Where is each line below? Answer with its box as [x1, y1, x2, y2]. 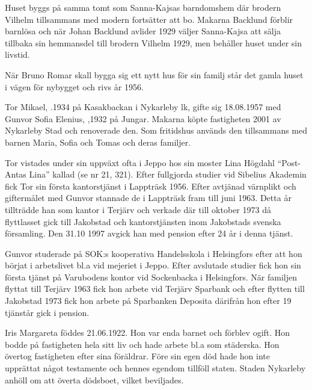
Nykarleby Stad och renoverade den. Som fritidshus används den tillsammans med [5, 124, 308, 137]
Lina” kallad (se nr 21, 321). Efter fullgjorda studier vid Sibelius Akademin [29, 168, 307, 181]
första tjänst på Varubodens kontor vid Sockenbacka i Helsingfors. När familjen [5, 270, 297, 283]
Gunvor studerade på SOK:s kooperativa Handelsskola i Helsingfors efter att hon [5, 247, 302, 259]
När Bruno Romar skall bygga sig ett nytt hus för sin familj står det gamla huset [5, 68, 304, 81]
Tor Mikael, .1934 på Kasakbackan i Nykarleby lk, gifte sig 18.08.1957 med [5, 101, 281, 113]
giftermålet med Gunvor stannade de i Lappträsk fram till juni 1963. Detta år [5, 191, 292, 204]
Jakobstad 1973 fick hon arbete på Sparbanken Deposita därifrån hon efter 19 [5, 294, 292, 307]
